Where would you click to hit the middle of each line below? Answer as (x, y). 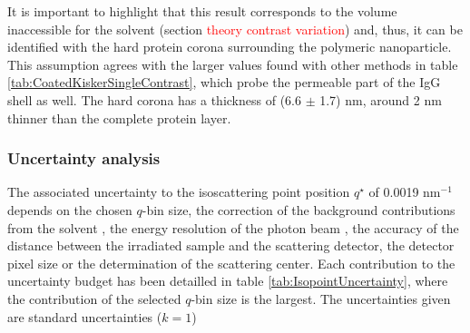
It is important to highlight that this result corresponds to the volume (202, 11)
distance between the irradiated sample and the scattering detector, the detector (231, 245)
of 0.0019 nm (405, 192)
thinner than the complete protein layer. (119, 118)
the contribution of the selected (94, 298)
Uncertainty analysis (84, 158)
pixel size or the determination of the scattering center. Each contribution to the (231, 263)
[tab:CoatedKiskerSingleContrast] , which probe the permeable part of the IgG (224, 82)
